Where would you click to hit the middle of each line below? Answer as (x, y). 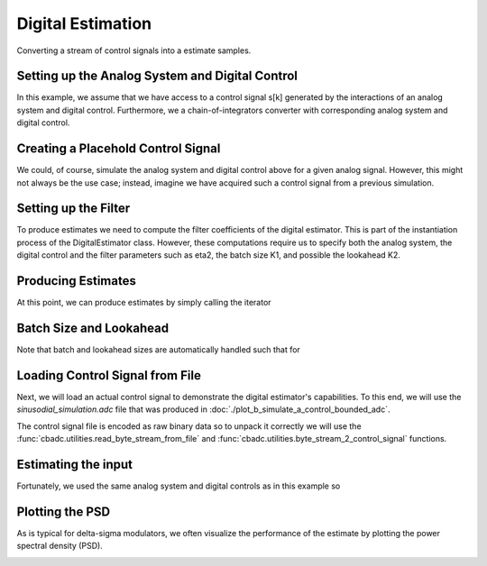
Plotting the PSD (64, 511)
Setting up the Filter (74, 209)
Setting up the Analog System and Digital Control (157, 76)
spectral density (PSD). (60, 546)
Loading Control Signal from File (109, 375)
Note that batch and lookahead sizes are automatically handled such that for (159, 350)
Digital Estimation (84, 23)
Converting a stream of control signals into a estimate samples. (134, 50)
